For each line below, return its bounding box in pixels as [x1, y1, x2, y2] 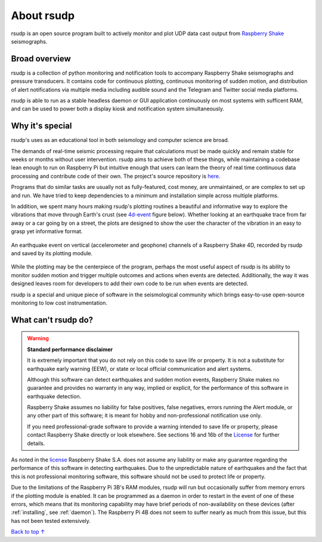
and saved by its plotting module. [11, 250, 93, 256]
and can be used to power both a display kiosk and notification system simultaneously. [11, 105, 225, 113]
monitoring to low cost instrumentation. [11, 299, 107, 306]
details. [27, 439, 45, 447]
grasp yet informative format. [11, 228, 83, 235]
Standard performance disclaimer [27, 346, 113, 353]
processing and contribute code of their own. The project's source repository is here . [11, 172, 221, 179]
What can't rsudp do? [11, 315, 94, 325]
